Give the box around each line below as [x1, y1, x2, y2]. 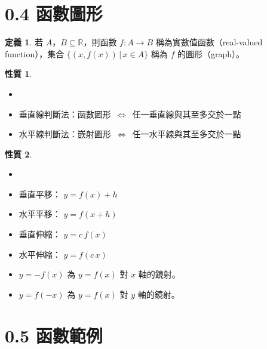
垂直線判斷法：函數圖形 [19, 107, 111, 120]
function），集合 [5, 47, 65, 60]
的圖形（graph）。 [177, 47, 245, 60]
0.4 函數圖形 [5, 1, 103, 26]
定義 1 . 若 [5, 36, 43, 48]
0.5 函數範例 [5, 323, 103, 347]
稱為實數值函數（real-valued [155, 36, 263, 48]
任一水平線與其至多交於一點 [132, 128, 241, 140]
